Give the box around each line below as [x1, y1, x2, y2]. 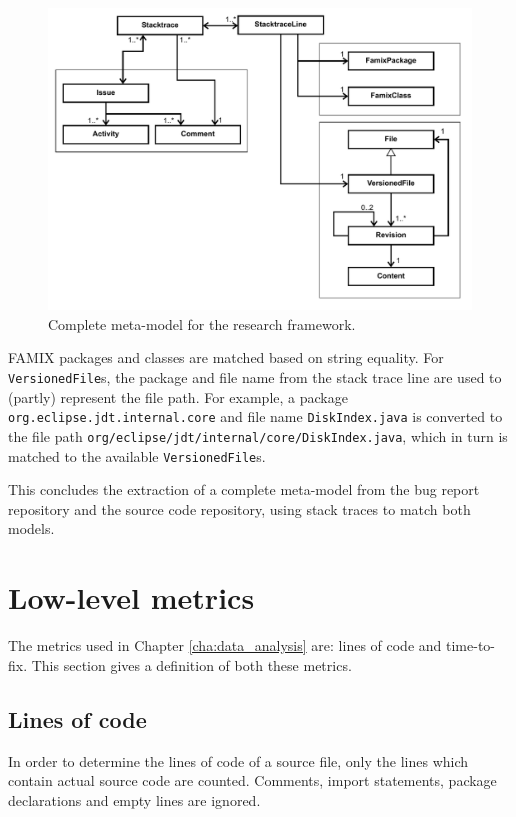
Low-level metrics [8, 577, 255, 618]
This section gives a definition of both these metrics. [31, 654, 352, 675]
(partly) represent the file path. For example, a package [8, 386, 348, 407]
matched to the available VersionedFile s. [8, 445, 266, 466]
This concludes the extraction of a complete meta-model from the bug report [8, 479, 480, 500]
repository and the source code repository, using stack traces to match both [8, 498, 471, 519]
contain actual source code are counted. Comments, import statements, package [8, 770, 497, 791]
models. [8, 518, 55, 539]
